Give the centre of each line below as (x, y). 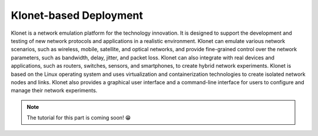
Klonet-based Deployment (77, 15)
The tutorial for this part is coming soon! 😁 (79, 118)
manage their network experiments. (54, 91)
